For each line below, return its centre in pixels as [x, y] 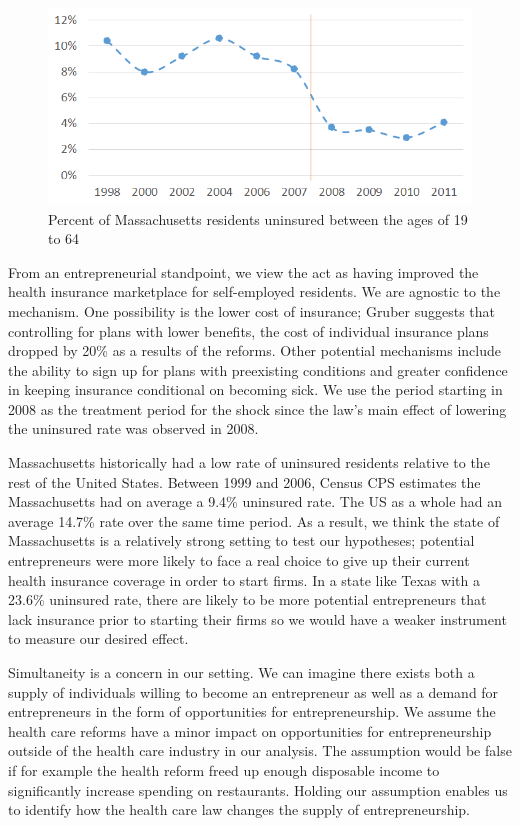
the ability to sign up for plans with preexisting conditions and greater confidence [258, 369]
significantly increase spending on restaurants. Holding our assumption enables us [258, 789]
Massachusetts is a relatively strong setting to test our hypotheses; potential [241, 540]
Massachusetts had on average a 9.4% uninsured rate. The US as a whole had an [255, 501]
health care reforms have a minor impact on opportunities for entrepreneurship [250, 730]
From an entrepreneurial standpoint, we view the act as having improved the [243, 271]
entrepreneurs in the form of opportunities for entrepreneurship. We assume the [252, 711]
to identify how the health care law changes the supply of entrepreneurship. [239, 809]
